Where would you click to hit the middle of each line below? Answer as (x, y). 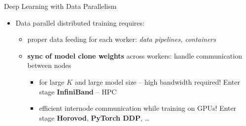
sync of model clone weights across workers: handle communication (135, 55)
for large (52, 81)
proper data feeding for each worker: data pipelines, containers (122, 39)
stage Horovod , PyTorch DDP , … (94, 117)
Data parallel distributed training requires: (80, 22)
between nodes (49, 65)
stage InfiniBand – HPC (78, 91)
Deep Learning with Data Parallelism (60, 6)
